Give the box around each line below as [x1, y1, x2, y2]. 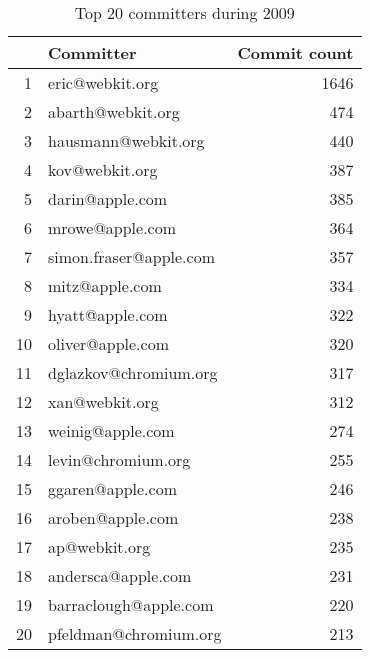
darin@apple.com [48, 187, 168, 210]
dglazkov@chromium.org [48, 361, 218, 384]
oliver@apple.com [48, 332, 169, 355]
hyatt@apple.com [48, 303, 168, 326]
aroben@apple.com [48, 506, 179, 529]
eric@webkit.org [48, 71, 159, 94]
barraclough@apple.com [48, 593, 214, 616]
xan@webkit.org [48, 390, 159, 413]
